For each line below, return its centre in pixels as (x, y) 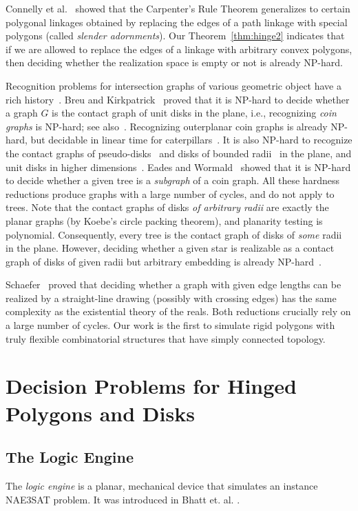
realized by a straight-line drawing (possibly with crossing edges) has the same (171, 298)
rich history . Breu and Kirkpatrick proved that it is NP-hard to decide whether (178, 99)
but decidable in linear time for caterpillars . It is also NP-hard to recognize (191, 140)
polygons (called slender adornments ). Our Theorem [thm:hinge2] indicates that (175, 36)
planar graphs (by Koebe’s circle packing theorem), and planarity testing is (164, 220)
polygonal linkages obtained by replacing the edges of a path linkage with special (177, 22)
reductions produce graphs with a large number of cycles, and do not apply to (170, 193)
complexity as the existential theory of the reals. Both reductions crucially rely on (178, 311)
